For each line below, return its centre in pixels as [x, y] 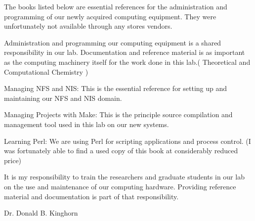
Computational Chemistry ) [46, 71]
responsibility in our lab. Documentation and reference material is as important [125, 52]
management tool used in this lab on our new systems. [86, 124]
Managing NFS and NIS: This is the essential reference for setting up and [116, 88]
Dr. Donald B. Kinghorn [41, 213]
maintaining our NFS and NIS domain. [63, 98]
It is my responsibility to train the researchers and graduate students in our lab [124, 177]
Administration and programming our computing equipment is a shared [113, 42]
